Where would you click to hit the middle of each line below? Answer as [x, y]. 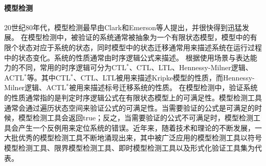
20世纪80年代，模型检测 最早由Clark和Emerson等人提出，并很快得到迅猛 [123, 27]
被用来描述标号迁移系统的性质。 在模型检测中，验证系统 [163, 87]
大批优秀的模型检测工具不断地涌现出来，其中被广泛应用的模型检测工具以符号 [133, 138]
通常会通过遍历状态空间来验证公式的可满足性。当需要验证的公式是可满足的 [129, 107]
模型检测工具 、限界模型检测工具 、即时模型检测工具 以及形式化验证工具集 [126, 147]
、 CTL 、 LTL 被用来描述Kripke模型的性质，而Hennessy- [164, 77]
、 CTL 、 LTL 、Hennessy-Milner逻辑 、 [191, 67]
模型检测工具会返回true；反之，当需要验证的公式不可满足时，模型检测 [136, 118]
